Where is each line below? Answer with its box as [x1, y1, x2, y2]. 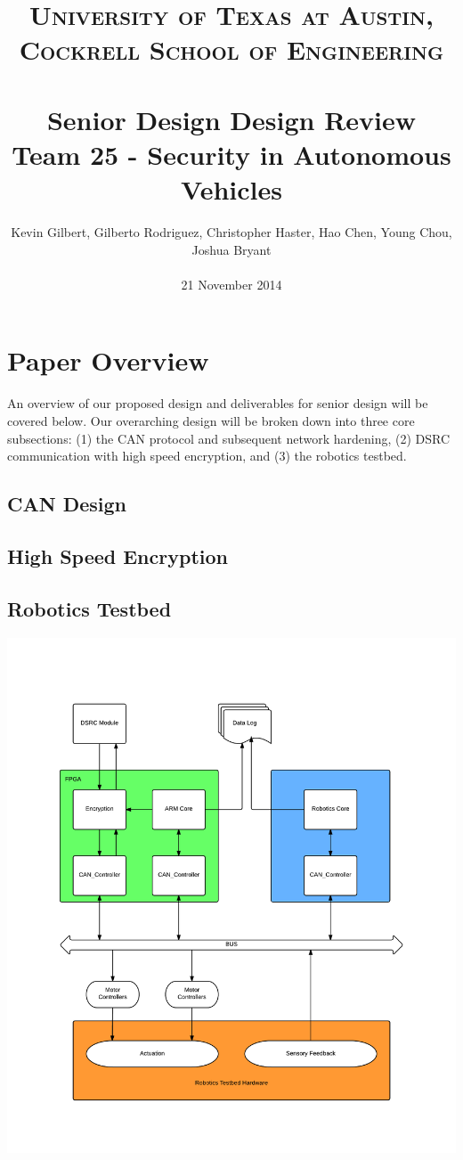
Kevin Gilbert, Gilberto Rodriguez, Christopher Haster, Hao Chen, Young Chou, [11, 223, 452, 241]
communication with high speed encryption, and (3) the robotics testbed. [7, 446, 407, 465]
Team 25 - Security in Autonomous [12, 135, 451, 172]
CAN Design [7, 490, 126, 518]
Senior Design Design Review [46, 101, 417, 137]
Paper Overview [7, 342, 209, 379]
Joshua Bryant [191, 240, 272, 258]
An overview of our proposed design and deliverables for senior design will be [7, 394, 428, 413]
